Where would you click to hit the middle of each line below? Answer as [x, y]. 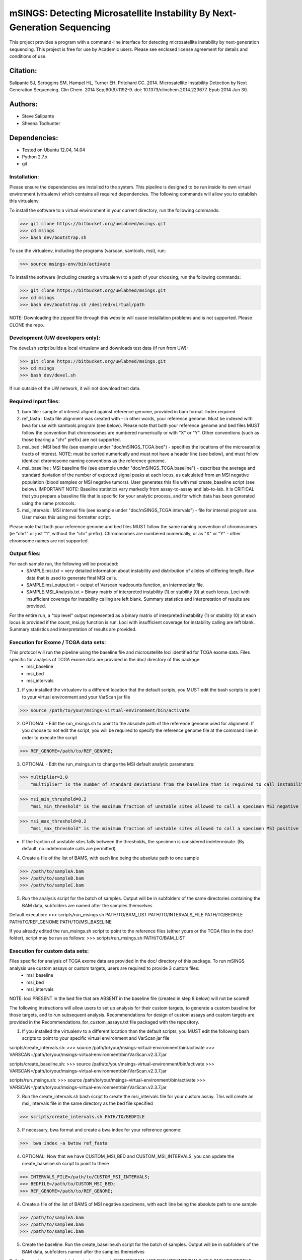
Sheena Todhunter [41, 123]
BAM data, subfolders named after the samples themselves [83, 1251]
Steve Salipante [38, 116]
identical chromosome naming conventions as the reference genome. [94, 461]
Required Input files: [35, 402]
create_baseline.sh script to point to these [65, 1163]
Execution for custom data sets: [49, 951]
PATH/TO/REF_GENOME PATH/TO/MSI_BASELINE [60, 922]
